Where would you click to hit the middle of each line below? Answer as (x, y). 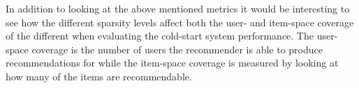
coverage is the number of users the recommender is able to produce (177, 49)
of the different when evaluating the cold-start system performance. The (160, 36)
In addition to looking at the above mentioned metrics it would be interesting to (178, 8)
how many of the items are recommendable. (99, 76)
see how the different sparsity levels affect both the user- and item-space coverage (180, 22)
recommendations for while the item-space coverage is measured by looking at (172, 63)
